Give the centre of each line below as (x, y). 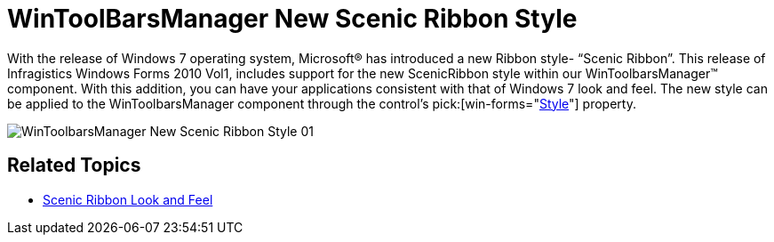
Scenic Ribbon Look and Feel (128, 199)
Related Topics (74, 165)
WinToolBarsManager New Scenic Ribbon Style (292, 19)
